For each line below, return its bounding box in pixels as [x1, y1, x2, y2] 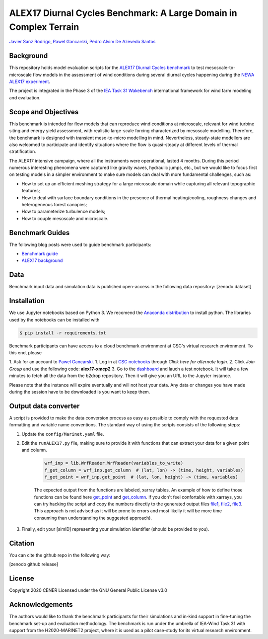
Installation [9, 297, 45, 305]
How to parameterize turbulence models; [21, 209, 106, 215]
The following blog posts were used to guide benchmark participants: [9, 241, 151, 247]
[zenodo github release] [9, 561, 59, 567]
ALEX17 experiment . [9, 79, 51, 84]
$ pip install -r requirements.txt [19, 330, 106, 335]
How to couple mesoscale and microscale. [21, 215, 109, 221]
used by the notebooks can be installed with [9, 317, 100, 322]
